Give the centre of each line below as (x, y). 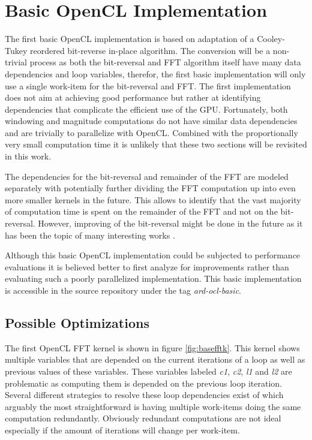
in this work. (28, 156)
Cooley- (271, 39)
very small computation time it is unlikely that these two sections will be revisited (156, 144)
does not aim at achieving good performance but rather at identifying (133, 97)
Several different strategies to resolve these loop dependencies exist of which (144, 395)
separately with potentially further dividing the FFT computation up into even (150, 188)
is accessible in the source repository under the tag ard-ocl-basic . (123, 290)
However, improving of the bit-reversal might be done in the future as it (170, 223)
